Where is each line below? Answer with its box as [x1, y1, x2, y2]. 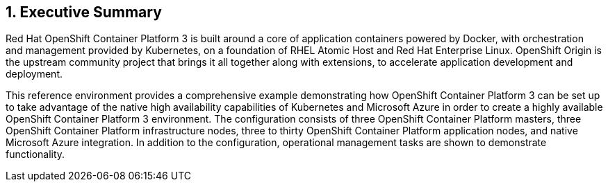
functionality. [6, 148, 65, 161]
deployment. [6, 68, 63, 80]
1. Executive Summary [6, 3, 162, 21]
